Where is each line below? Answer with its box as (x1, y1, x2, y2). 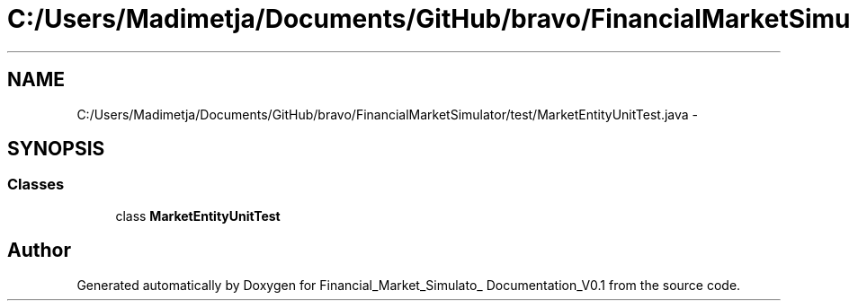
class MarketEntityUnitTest (115, 207, 281, 224)
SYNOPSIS (7, 137, 105, 161)
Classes (7, 175, 65, 194)
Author (7, 239, 71, 262)
